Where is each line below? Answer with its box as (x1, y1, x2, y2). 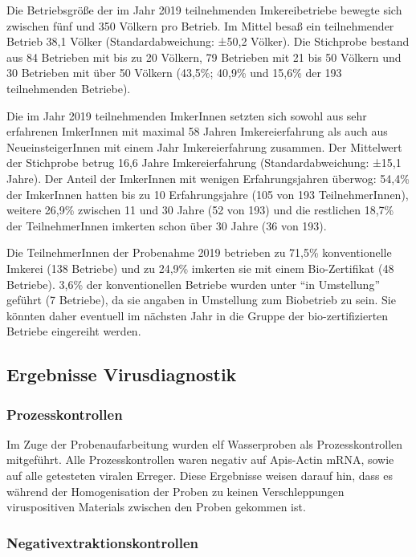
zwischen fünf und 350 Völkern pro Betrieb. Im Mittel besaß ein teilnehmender (6, 17, 394, 34)
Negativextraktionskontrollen (6, 532, 199, 552)
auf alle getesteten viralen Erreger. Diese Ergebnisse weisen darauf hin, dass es (6, 467, 393, 484)
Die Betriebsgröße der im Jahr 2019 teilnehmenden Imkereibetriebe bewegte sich (6, 2, 402, 18)
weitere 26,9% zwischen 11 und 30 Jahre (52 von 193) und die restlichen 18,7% (6, 201, 394, 218)
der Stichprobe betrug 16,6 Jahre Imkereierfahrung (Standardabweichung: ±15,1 (6, 154, 402, 171)
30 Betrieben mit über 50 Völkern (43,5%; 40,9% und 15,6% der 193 (6, 64, 342, 81)
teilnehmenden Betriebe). (6, 79, 131, 96)
